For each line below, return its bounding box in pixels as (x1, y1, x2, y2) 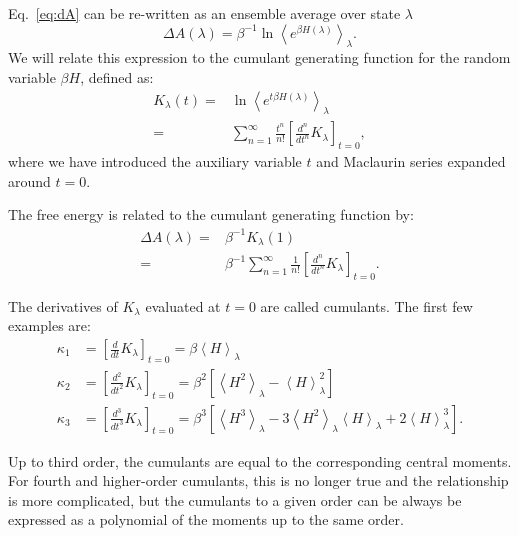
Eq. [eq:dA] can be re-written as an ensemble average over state (8, 3, 401, 23)
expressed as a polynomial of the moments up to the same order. (8, 509, 404, 530)
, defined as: (80, 66, 154, 87)
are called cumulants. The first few (260, 295, 473, 316)
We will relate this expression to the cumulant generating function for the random (8, 47, 511, 68)
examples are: (8, 315, 91, 336)
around (8, 170, 51, 191)
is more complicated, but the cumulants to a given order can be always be (8, 489, 462, 510)
